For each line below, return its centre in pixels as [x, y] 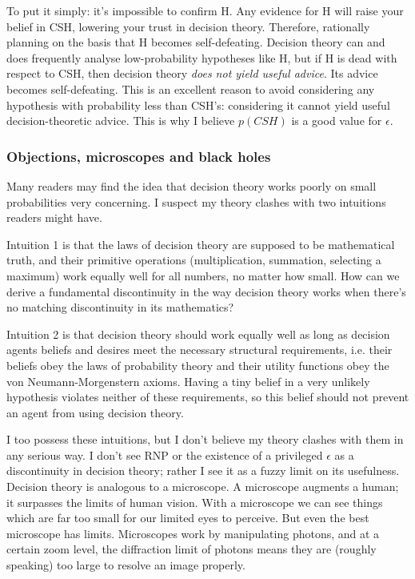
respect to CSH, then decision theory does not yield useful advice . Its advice [192, 73]
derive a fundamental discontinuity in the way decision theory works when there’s [206, 291]
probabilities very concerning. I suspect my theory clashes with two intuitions [196, 201]
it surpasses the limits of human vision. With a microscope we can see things [195, 502]
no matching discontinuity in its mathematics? [120, 307]
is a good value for [337, 121]
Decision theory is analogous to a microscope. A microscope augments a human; [203, 487]
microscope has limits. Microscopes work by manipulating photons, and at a [193, 533]
